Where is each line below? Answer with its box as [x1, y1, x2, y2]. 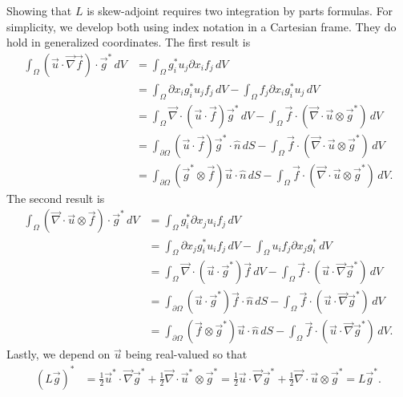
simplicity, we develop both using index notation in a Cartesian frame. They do [6, 18, 397, 34]
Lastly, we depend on [6, 346, 111, 363]
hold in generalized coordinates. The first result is [6, 34, 251, 51]
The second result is [6, 189, 105, 206]
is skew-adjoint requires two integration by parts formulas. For [87, 2, 393, 18]
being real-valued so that [125, 346, 248, 363]
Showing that [6, 2, 72, 18]
